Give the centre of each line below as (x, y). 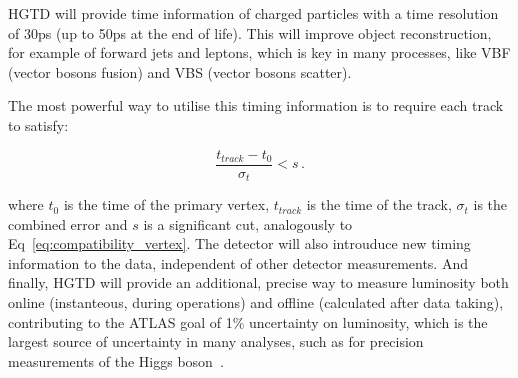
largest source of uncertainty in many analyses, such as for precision (216, 341)
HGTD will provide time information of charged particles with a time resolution (253, 13)
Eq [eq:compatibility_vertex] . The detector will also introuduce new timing (239, 243)
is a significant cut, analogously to (248, 223)
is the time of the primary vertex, (166, 204)
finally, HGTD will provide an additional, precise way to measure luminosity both (258, 282)
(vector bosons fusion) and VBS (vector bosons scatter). (180, 71)
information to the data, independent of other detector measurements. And (238, 262)
